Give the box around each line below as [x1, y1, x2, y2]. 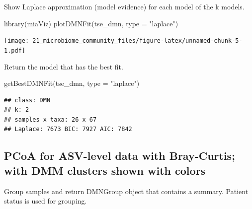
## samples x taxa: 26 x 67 [4, 116, 97, 123]
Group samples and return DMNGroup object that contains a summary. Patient [4, 186, 249, 196]
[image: [4, 37, 29, 45]
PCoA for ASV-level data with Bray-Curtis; [4, 148, 235, 163]
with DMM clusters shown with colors [4, 162, 206, 178]
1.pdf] [4, 47, 25, 54]
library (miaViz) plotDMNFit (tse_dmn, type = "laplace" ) [4, 18, 178, 28]
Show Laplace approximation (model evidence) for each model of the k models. [4, 1, 245, 11]
